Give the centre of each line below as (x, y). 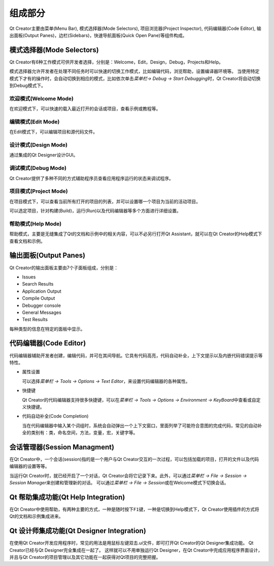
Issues (29, 277)
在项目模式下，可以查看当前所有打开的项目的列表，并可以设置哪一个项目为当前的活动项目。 (105, 201)
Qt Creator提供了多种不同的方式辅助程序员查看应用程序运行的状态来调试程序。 (91, 178)
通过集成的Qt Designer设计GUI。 (44, 155)
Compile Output (39, 298)
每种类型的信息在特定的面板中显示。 (47, 329)
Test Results (35, 320)
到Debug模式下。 (27, 86)
